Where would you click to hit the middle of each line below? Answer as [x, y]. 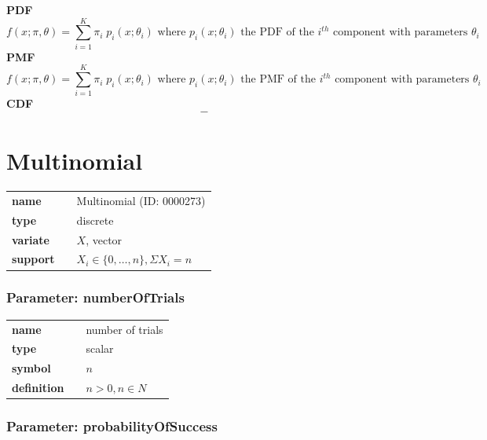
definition [38, 388]
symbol [31, 368]
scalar [100, 348]
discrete [95, 220]
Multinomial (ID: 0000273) [141, 200]
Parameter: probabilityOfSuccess [112, 426]
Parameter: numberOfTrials [95, 297]
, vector [104, 239]
